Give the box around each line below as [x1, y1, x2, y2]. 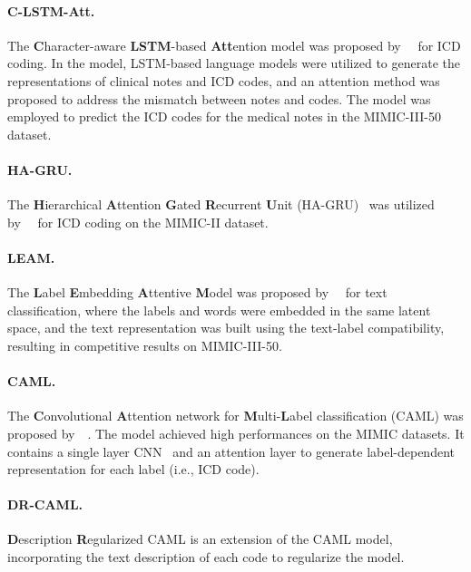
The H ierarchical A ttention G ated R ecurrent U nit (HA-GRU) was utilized [7, 195, 435, 214]
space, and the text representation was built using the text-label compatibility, [7, 318, 445, 337]
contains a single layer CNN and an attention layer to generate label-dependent [7, 441, 455, 461]
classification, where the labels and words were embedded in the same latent [7, 300, 431, 319]
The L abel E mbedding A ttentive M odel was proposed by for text [7, 283, 388, 302]
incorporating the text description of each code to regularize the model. [7, 548, 405, 567]
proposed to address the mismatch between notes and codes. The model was [7, 89, 431, 108]
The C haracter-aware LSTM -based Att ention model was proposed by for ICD [7, 35, 461, 54]
